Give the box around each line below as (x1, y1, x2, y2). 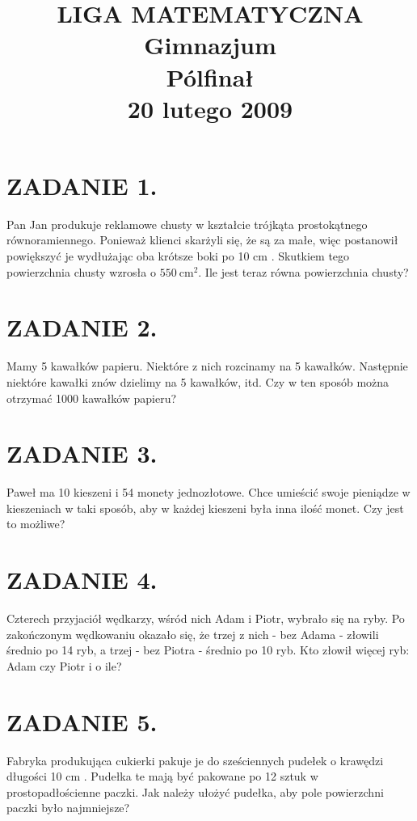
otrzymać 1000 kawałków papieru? (6, 389, 177, 406)
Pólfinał (166, 60, 255, 93)
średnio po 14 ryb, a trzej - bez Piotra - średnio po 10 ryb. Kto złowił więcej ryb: (6, 641, 410, 658)
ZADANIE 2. (6, 311, 158, 344)
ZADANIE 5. (6, 705, 158, 738)
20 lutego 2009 (127, 91, 293, 125)
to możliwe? (6, 515, 65, 532)
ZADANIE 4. (6, 563, 158, 596)
